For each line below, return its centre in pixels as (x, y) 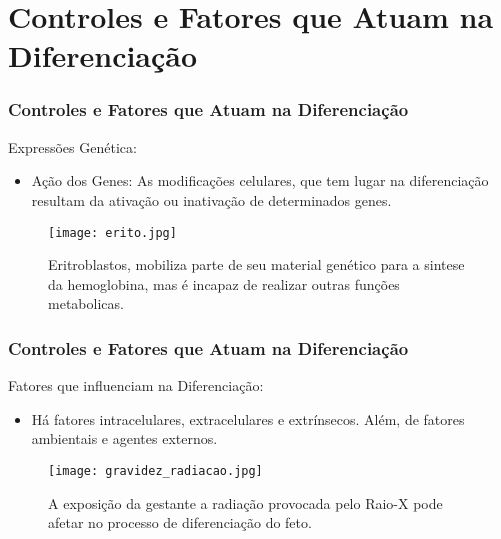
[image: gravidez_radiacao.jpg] (155, 471)
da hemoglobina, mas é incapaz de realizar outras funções (224, 283)
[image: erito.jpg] (112, 232)
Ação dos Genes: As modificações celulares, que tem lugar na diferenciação (260, 180)
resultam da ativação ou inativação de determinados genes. (211, 199)
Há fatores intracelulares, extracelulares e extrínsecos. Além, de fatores (248, 418)
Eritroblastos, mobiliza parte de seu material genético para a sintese (256, 264)
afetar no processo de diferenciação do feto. (180, 522)
